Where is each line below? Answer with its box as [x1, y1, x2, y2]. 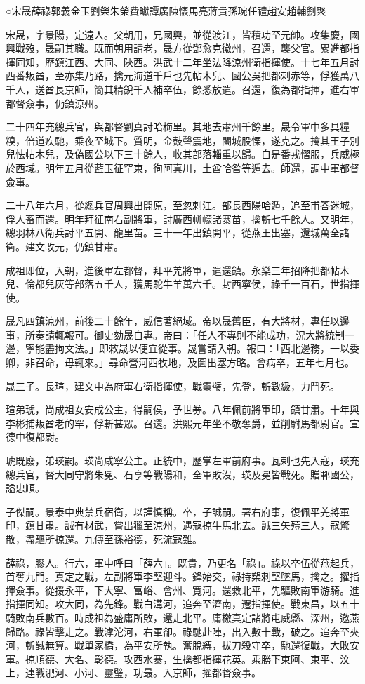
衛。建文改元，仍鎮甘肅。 [6, 239, 124, 253]
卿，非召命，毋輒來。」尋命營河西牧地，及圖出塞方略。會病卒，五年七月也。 [6, 355, 354, 370]
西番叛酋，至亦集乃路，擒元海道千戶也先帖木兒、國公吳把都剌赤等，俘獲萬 [6, 68, 350, 83]
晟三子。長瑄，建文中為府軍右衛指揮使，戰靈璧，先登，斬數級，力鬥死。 [6, 378, 340, 393]
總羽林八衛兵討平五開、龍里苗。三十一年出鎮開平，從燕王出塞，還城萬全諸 [6, 225, 350, 240]
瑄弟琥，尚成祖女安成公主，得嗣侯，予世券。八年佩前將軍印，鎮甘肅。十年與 [6, 402, 359, 417]
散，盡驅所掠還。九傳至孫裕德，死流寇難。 [6, 532, 202, 546]
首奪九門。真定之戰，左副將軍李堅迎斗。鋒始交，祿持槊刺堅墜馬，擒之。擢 [6, 569, 350, 584]
